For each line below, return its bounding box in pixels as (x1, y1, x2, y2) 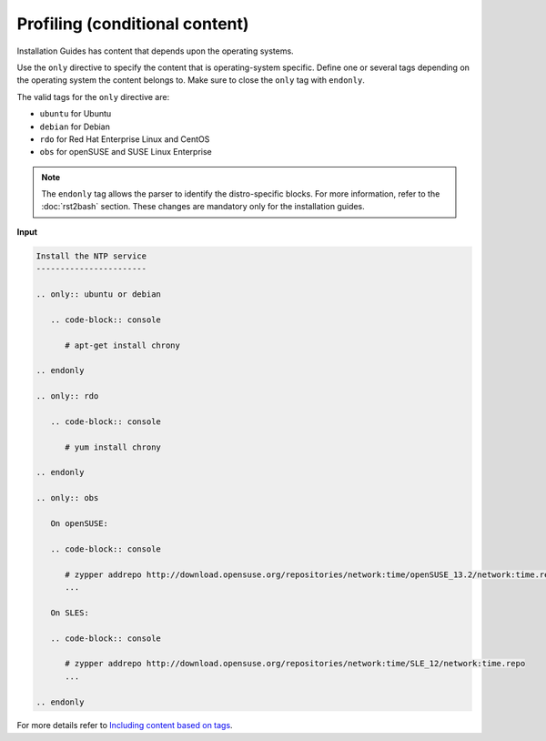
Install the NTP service (35, 250, 147, 261)
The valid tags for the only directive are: (16, 91, 170, 102)
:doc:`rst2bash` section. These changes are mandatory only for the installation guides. (41, 201, 366, 212)
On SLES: (50, 607, 90, 618)
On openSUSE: (50, 519, 109, 529)
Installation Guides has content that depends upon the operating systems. (16, 46, 295, 56)
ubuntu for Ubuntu (39, 108, 112, 119)
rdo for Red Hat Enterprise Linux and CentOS (39, 133, 210, 145)
